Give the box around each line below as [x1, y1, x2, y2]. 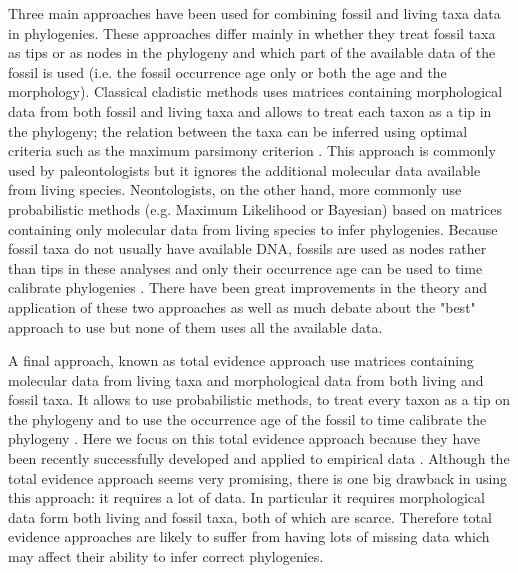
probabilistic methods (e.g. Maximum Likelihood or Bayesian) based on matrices [8, 198, 503, 219]
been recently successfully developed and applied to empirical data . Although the [8, 448, 510, 469]
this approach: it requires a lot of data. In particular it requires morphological [8, 487, 485, 508]
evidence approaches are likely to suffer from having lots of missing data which [8, 526, 490, 547]
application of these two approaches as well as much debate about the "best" [8, 296, 476, 317]
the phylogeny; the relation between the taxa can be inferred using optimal [8, 120, 468, 141]
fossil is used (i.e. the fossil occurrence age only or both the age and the [8, 61, 447, 82]
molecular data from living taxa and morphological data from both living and [8, 369, 484, 390]
